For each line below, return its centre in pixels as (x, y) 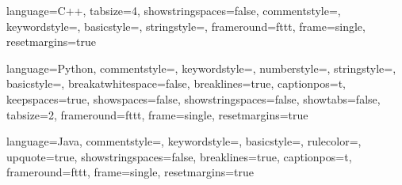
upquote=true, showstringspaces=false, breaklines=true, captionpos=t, (179, 156)
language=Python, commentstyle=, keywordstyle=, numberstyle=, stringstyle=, (201, 68)
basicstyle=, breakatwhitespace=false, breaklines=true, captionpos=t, (176, 83)
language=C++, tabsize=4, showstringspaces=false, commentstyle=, (174, 10)
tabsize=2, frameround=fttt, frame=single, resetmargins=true (157, 114)
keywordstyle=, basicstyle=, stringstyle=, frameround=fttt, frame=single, (186, 26)
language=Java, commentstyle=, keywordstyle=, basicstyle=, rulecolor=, (184, 141)
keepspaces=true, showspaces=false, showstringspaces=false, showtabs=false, (193, 98)
